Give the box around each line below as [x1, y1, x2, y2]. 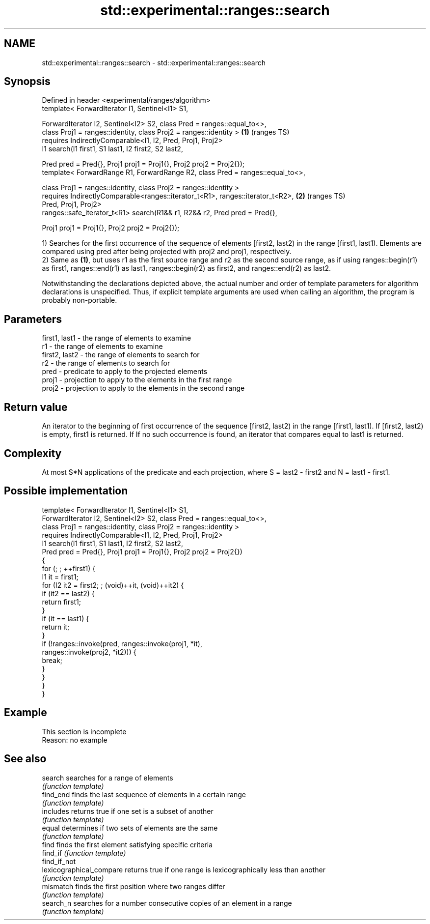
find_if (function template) [42, 848, 126, 857]
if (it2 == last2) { [42, 589, 95, 598]
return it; [42, 622, 70, 631]
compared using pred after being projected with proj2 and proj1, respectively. [42, 247, 292, 256]
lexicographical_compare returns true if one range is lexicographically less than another [42, 865, 325, 874]
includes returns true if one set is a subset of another [42, 807, 214, 815]
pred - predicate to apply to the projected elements [42, 367, 208, 376]
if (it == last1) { [42, 614, 89, 623]
